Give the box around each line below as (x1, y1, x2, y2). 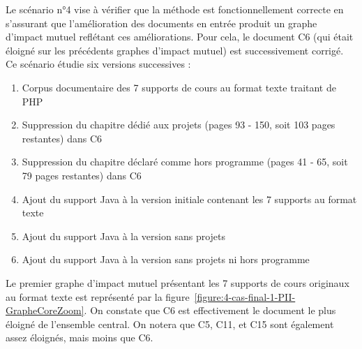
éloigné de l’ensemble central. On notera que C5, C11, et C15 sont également (6, 316, 334, 331)
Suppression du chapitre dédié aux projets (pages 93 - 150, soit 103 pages (22, 117, 335, 132)
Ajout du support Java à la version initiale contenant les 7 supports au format (22, 191, 357, 206)
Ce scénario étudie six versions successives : (6, 57, 191, 71)
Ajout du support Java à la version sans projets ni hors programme (22, 252, 310, 267)
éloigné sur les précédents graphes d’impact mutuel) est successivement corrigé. (6, 43, 344, 57)
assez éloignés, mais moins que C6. (6, 330, 153, 345)
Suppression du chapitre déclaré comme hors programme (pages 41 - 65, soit (22, 154, 348, 169)
